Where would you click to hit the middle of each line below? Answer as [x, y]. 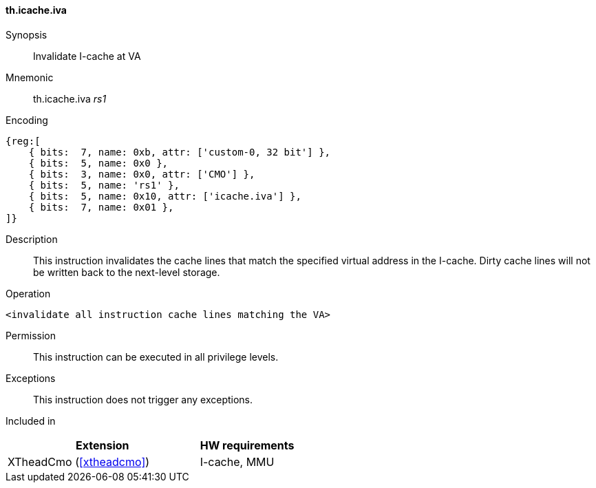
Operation [28, 293]
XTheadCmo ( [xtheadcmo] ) [79, 462]
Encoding [27, 120]
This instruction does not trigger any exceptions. [143, 399]
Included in [31, 421]
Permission [31, 335]
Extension [103, 445]
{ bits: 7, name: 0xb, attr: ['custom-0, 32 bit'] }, [180, 152]
